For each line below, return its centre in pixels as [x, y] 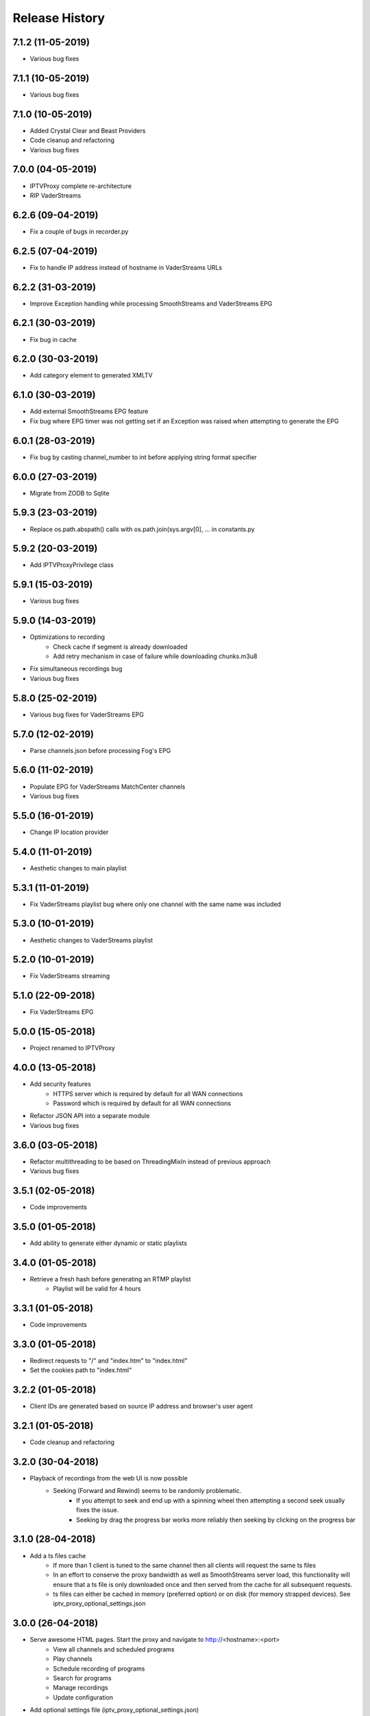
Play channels [73, 1659]
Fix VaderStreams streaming [70, 976]
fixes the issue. [98, 1510]
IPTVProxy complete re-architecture [81, 186]
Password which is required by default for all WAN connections [142, 1103]
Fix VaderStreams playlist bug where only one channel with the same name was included [155, 904]
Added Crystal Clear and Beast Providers [88, 130]
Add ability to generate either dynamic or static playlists [109, 1243]
